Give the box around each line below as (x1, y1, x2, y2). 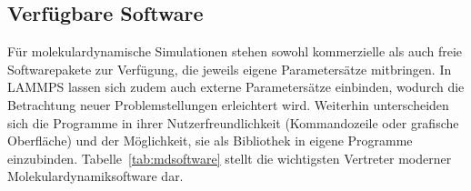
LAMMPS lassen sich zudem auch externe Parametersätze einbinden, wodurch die (7, 77, 465, 96)
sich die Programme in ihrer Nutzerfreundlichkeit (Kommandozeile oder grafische (7, 113, 459, 132)
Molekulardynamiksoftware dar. (7, 166, 184, 186)
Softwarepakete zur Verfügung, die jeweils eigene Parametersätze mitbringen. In (7, 59, 452, 78)
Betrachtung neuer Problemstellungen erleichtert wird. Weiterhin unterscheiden (7, 95, 449, 114)
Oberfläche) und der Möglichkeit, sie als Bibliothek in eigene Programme (7, 131, 413, 150)
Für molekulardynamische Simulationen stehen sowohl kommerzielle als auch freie (7, 42, 463, 61)
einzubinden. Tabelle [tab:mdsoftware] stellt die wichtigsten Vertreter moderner (7, 148, 452, 167)
